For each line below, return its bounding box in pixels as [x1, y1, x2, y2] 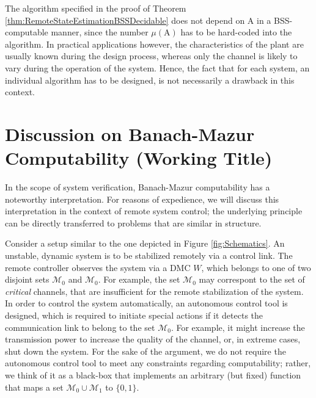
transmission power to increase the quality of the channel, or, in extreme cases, [5, 333, 301, 346]
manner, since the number [51, 26, 149, 38]
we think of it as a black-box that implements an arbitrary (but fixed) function [5, 368, 301, 381]
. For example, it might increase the [171, 320, 305, 333]
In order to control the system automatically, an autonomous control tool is [5, 297, 288, 309]
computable [5, 26, 48, 38]
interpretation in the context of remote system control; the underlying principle [5, 204, 303, 217]
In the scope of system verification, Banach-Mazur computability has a [5, 181, 270, 194]
